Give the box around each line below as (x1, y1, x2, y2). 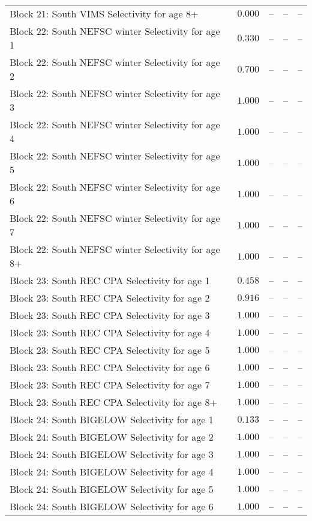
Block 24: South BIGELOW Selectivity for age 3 (10, 447, 214, 461)
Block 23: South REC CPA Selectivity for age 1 (10, 273, 210, 287)
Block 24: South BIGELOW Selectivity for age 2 (10, 430, 214, 444)
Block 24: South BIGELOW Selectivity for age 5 (10, 482, 214, 496)
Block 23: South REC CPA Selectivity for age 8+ (10, 395, 217, 409)
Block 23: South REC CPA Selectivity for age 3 (10, 308, 210, 322)
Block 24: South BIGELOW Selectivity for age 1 (10, 412, 214, 426)
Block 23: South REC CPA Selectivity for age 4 (10, 326, 210, 339)
